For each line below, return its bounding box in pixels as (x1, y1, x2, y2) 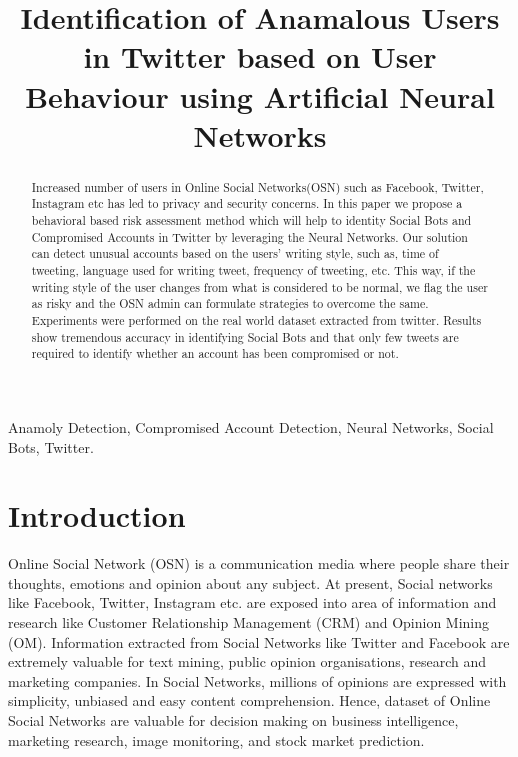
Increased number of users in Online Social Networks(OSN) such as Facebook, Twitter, (31, 178, 484, 195)
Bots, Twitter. (8, 436, 94, 457)
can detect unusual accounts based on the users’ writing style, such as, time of (31, 245, 439, 262)
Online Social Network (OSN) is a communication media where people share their (8, 553, 510, 574)
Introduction (8, 495, 186, 536)
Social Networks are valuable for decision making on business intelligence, (8, 710, 459, 731)
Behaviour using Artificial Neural (25, 75, 495, 116)
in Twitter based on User (83, 36, 437, 77)
